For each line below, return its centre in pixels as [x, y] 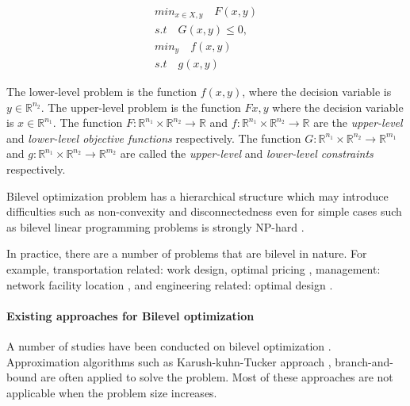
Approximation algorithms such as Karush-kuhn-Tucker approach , [169, 361]
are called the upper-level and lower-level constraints [247, 153]
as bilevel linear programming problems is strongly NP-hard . [155, 226]
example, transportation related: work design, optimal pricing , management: [194, 268]
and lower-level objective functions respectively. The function [154, 138]
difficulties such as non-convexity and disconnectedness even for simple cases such [204, 211]
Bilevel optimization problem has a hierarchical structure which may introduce [197, 195]
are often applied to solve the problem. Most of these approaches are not [217, 377]
